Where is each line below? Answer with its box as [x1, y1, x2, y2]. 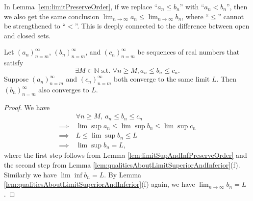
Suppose [4, 74, 29, 84]
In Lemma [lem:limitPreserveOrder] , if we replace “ [4, 1, 158, 11]
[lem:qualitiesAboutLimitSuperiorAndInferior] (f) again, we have [4, 179, 195, 189]
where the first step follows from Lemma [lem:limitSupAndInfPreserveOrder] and [4, 150, 247, 160]
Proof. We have [4, 102, 50, 112]
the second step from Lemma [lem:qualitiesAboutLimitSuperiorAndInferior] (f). [4, 159, 240, 170]
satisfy [4, 57, 24, 68]
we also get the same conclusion [4, 11, 100, 21]
